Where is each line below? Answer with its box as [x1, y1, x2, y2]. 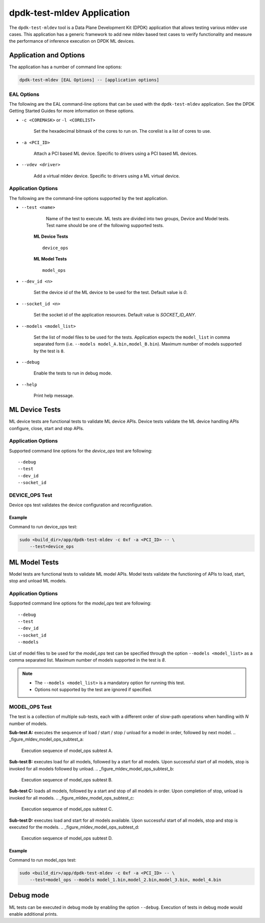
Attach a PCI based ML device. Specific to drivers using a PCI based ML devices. [33, 150, 198, 156]
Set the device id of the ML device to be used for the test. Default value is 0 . [33, 289, 188, 295]
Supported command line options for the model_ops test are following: [9, 600, 152, 606]
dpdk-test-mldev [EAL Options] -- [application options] [19, 77, 159, 83]
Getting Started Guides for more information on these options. [9, 108, 134, 114]
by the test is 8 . [33, 348, 65, 354]
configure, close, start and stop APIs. [9, 425, 84, 431]
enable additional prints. [9, 911, 58, 917]
